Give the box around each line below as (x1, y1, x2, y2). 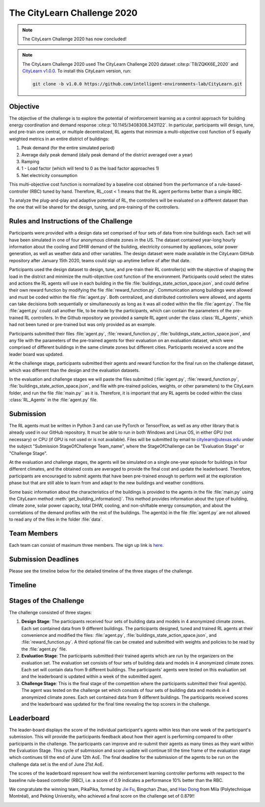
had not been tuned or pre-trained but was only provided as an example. (9, 322, 156, 328)
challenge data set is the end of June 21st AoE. (9, 761, 104, 767)
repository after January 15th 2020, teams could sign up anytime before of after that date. (9, 257, 191, 263)
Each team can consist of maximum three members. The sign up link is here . (9, 542, 164, 548)
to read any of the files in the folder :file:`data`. (9, 516, 103, 522)
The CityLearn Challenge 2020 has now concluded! (22, 36, 127, 42)
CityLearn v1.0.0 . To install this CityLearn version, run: (22, 68, 132, 74)
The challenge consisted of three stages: (9, 609, 92, 615)
